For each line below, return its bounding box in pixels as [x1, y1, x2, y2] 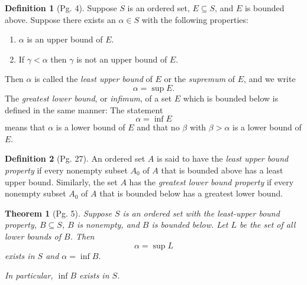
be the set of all [240, 218, 296, 231]
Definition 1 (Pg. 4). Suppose [5, 2, 117, 14]
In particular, [5, 269, 53, 281]
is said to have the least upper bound [157, 152, 289, 165]
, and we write [244, 73, 296, 85]
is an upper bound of [27, 33, 103, 45]
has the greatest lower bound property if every [129, 175, 294, 188]
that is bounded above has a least [161, 163, 283, 176]
